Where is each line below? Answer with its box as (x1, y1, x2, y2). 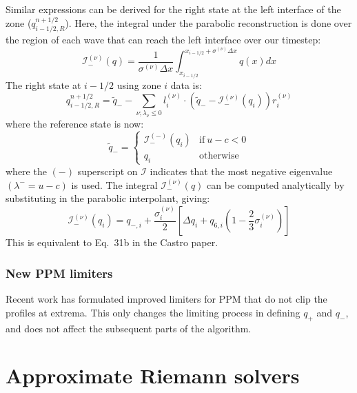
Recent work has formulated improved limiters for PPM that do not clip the (6, 292, 327, 306)
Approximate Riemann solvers (6, 361, 300, 390)
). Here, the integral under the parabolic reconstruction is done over (65, 16, 352, 30)
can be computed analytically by (207, 177, 345, 192)
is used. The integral (71, 177, 158, 192)
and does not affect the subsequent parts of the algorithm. (6, 321, 252, 335)
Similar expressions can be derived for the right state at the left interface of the (6, 2, 341, 16)
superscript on (77, 163, 138, 178)
